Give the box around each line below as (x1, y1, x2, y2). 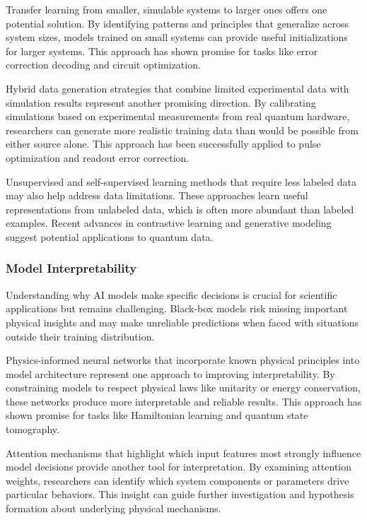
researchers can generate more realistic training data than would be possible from (6, 122, 359, 137)
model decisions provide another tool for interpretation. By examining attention (6, 459, 352, 474)
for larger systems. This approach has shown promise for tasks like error (6, 43, 318, 58)
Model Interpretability (6, 259, 137, 277)
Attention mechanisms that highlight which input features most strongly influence (6, 445, 361, 460)
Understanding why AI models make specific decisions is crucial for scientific (6, 287, 337, 302)
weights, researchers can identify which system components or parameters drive (6, 473, 349, 487)
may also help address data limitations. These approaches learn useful (6, 188, 308, 203)
